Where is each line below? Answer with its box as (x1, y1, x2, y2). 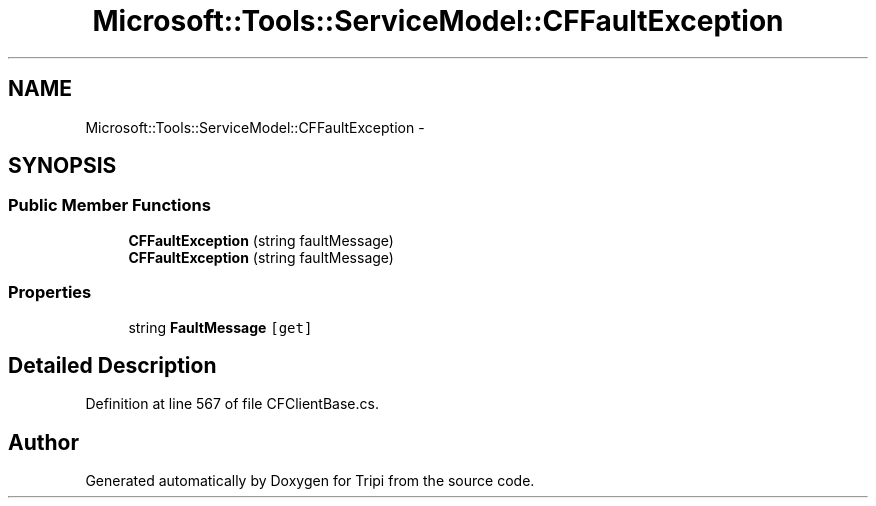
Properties (8, 282, 92, 303)
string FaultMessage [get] (128, 318, 313, 336)
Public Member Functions (8, 195, 211, 216)
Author (8, 429, 79, 455)
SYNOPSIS (8, 153, 117, 179)
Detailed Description (8, 352, 217, 378)
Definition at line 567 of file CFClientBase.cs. (85, 395, 379, 413)
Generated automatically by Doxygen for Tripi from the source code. (85, 472, 535, 490)
